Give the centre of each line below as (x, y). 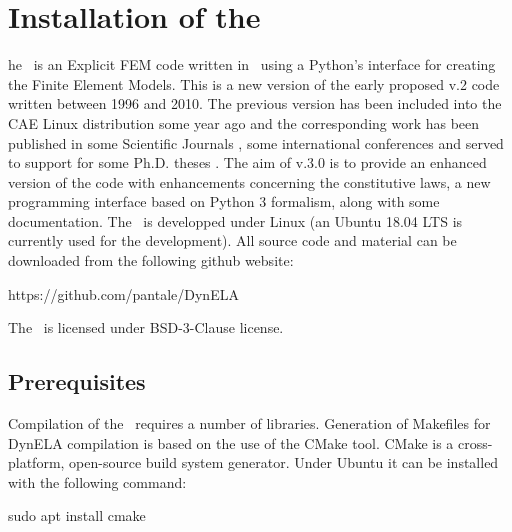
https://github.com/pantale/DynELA (123, 293)
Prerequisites (77, 381)
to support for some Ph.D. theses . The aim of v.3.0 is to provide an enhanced (247, 162)
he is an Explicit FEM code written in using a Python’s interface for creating (252, 64)
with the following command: (97, 481)
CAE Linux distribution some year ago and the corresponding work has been (244, 122)
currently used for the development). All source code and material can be (232, 240)
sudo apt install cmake (77, 515)
